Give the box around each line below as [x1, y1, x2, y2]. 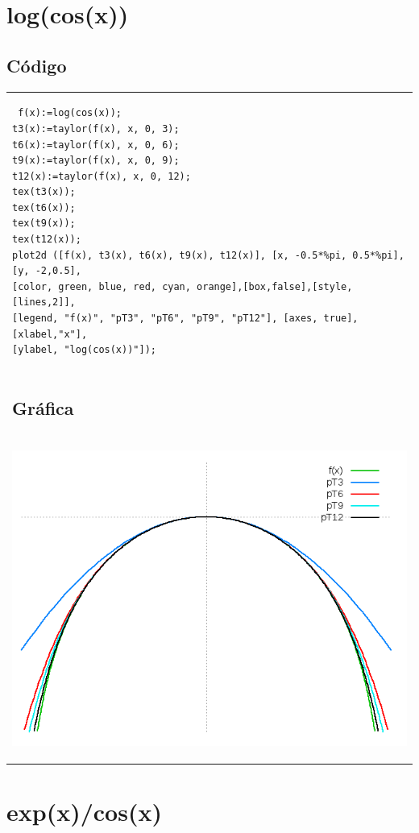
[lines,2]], [12, 296, 76, 309]
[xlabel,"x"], [12, 328, 88, 340]
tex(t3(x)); [12, 186, 76, 198]
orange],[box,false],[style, [197, 280, 353, 292]
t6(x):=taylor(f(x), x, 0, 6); [12, 139, 180, 151]
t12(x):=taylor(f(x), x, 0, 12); [12, 170, 191, 182]
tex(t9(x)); [12, 218, 76, 230]
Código [6, 52, 67, 77]
